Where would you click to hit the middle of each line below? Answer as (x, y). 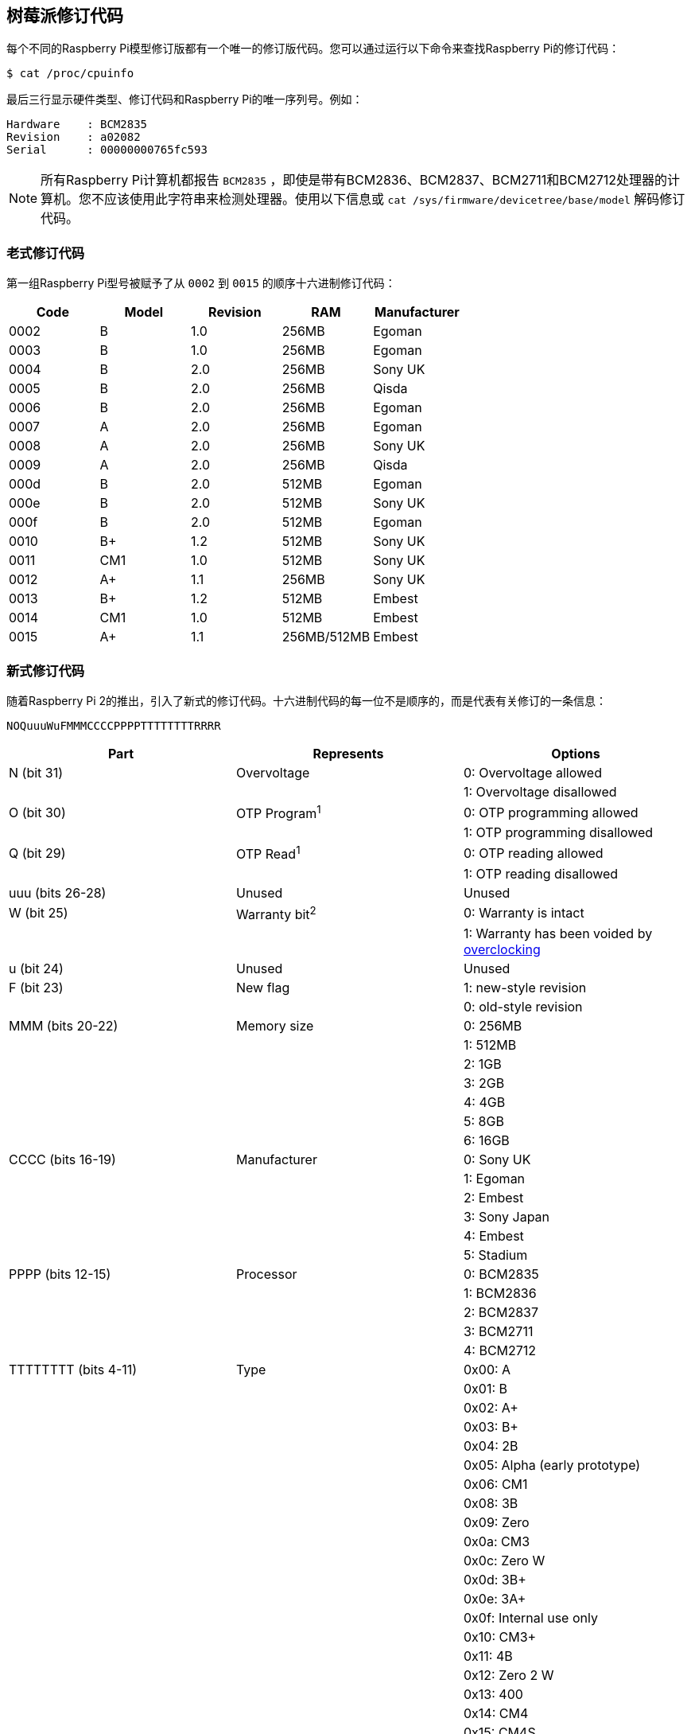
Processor (266, 1274)
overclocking (502, 949)
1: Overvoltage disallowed (540, 791)
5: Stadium (495, 1255)
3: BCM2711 (498, 1331)
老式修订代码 (46, 253)
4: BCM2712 (500, 1350)
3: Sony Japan (507, 1216)
